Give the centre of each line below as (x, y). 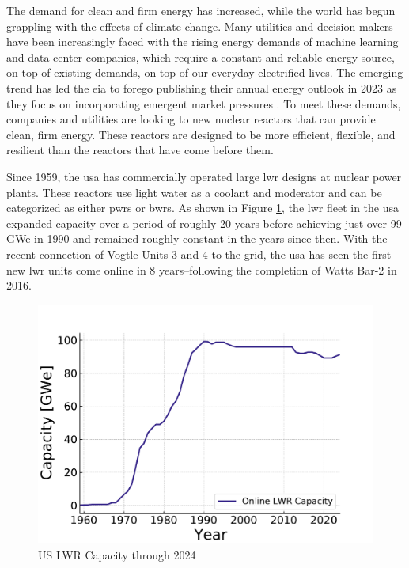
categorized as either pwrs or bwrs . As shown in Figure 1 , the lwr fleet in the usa (203, 208)
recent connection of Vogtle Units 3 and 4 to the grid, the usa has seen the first (199, 254)
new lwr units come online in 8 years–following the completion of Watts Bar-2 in (202, 269)
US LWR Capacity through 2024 (117, 554)
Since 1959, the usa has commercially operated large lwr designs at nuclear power (204, 176)
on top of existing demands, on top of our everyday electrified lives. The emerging (205, 72)
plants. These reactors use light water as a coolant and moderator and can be (194, 192)
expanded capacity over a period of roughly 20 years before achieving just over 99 (204, 223)
